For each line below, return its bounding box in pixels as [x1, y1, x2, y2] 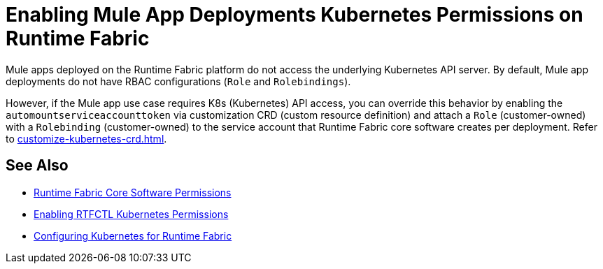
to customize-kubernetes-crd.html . [6, 132, 167, 145]
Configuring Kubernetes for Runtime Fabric [34, 229, 232, 242]
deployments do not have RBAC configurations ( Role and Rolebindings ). [6, 75, 351, 87]
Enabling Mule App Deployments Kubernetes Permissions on [6, 3, 583, 27]
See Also [6, 157, 69, 175]
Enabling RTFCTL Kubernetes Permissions [34, 208, 229, 220]
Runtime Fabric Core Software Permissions [34, 186, 232, 198]
